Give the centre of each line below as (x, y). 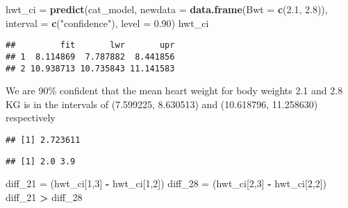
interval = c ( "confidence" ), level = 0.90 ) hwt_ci (107, 23)
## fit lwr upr (90, 45)
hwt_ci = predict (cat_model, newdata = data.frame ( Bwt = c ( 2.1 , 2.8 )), (167, 9)
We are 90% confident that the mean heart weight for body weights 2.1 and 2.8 (174, 90)
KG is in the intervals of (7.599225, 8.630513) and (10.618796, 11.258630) (162, 104)
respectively (31, 118)
